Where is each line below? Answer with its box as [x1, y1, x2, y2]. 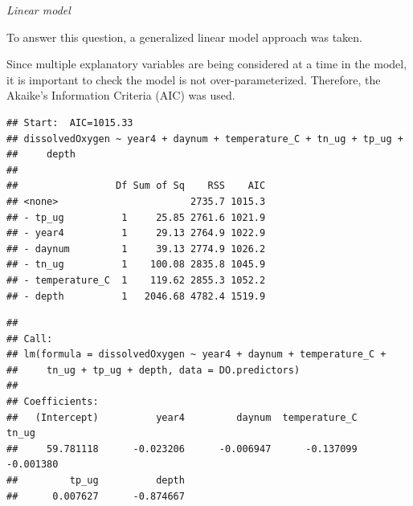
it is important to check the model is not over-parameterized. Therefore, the [6, 71, 381, 88]
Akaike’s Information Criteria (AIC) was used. [6, 87, 235, 104]
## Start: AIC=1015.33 [6, 116, 133, 129]
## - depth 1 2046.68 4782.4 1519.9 [6, 290, 266, 302]
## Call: [6, 333, 53, 345]
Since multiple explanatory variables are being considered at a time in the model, [6, 55, 407, 72]
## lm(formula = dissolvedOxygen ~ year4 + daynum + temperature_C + [6, 349, 386, 361]
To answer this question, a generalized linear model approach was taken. [6, 28, 363, 45]
